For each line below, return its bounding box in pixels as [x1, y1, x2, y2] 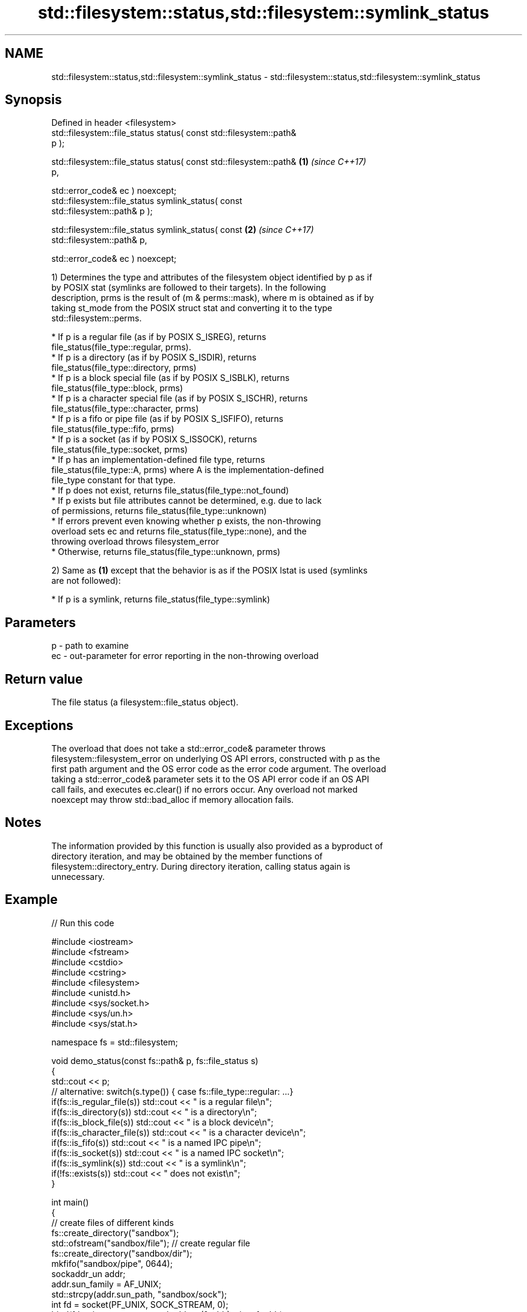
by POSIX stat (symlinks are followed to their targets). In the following [51, 282, 326, 293]
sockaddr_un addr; [51, 1268, 126, 1279]
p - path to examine [51, 640, 129, 651]
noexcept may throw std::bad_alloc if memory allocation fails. [51, 794, 294, 805]
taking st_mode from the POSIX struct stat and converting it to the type [51, 303, 333, 314]
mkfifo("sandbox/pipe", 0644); [51, 1258, 173, 1269]
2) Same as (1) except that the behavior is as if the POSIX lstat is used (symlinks [51, 565, 368, 576]
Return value [5, 671, 83, 687]
